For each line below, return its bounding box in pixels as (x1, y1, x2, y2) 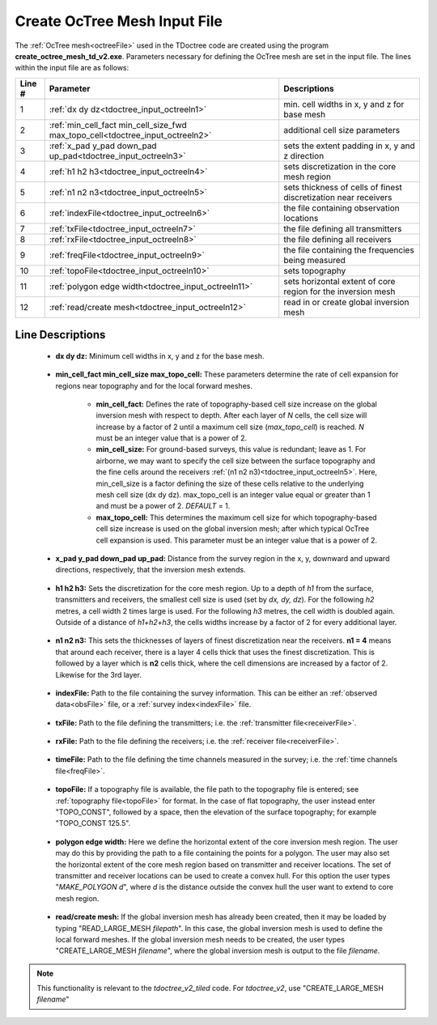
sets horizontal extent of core (283, 275, 396, 287)
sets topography (283, 265, 346, 276)
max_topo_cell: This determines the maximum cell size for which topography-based (95, 512, 377, 522)
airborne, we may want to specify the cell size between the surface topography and (95, 456, 375, 466)
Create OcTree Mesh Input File (15, 12, 223, 30)
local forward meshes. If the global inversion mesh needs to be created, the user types (55, 934, 346, 944)
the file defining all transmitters (283, 223, 402, 234)
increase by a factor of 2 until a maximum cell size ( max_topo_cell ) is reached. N (95, 422, 364, 432)
